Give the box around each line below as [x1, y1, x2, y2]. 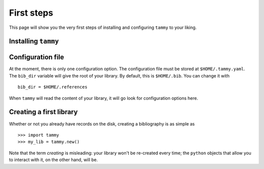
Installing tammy [9, 37, 59, 46]
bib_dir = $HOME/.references [18, 84, 88, 90]
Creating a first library [9, 108, 78, 116]
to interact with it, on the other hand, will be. [9, 157, 98, 163]
